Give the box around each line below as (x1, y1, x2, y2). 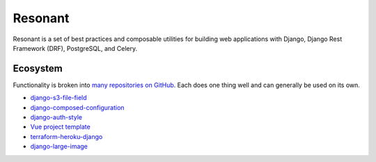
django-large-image (30, 143, 88, 151)
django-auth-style (30, 113, 83, 122)
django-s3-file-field (30, 94, 87, 102)
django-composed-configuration (30, 103, 125, 111)
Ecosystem (13, 63, 63, 74)
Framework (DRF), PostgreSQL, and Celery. (13, 44, 138, 52)
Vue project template (30, 122, 91, 131)
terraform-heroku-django (30, 132, 103, 140)
